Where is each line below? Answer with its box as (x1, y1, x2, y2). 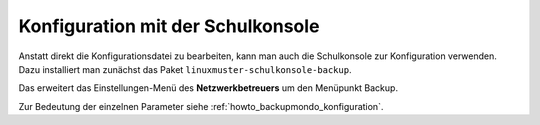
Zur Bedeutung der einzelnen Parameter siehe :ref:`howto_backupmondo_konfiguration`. (18, 100, 384, 112)
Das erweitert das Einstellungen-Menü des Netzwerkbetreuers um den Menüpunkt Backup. (18, 82, 399, 94)
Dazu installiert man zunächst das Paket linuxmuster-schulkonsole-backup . (18, 63, 352, 75)
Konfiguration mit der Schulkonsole (18, 15, 320, 37)
